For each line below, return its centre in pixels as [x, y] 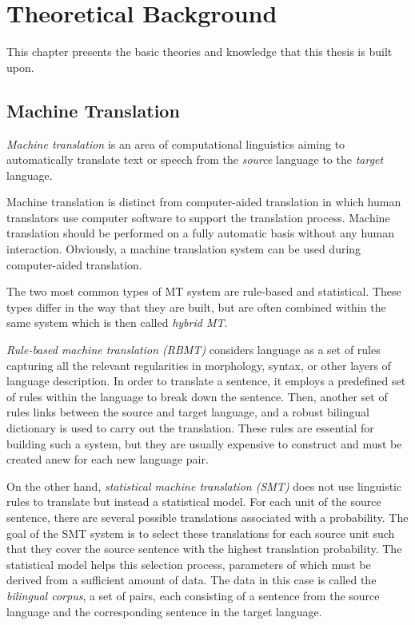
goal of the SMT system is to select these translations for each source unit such [201, 533]
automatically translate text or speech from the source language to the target [195, 159]
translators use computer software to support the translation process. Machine [198, 217]
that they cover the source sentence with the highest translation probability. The [204, 549]
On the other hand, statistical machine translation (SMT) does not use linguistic [204, 486]
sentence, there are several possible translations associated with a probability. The [207, 517]
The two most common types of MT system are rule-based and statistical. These [204, 291]
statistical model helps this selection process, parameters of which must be [189, 564]
